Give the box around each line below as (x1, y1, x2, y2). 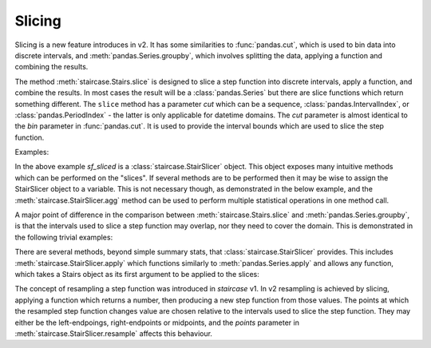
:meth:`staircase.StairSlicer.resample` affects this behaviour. (14, 328, 213, 338)
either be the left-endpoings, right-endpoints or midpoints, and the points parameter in (14, 318, 299, 327)
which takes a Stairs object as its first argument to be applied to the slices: (14, 269, 259, 279)
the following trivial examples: (14, 232, 113, 242)
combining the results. (14, 62, 89, 72)
